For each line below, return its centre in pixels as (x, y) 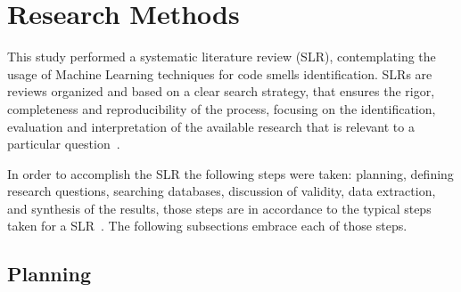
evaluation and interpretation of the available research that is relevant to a (211, 126)
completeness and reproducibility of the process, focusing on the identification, (222, 108)
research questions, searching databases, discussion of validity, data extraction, (222, 191)
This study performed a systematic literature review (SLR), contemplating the (222, 57)
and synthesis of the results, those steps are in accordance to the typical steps (219, 208)
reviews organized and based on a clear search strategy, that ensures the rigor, (221, 91)
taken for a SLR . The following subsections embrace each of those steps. (207, 226)
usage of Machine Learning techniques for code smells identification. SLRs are (220, 73)
